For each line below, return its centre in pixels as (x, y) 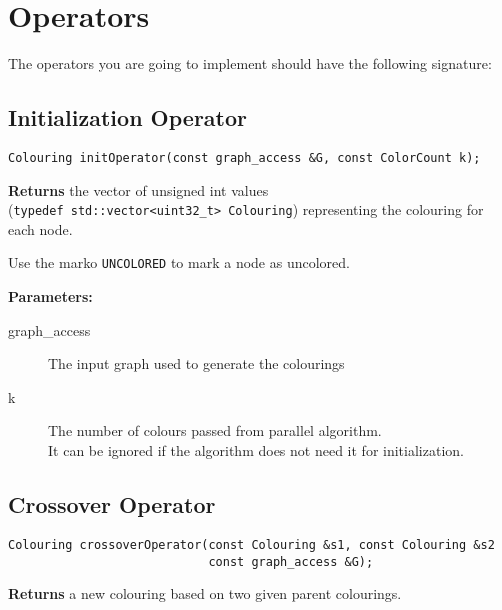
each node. (40, 228)
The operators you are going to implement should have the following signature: (250, 63)
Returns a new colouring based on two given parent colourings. (205, 593)
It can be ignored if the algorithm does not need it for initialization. (256, 450)
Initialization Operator (128, 117)
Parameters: (50, 296)
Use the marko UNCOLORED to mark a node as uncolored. (179, 262)
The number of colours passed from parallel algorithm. (215, 430)
